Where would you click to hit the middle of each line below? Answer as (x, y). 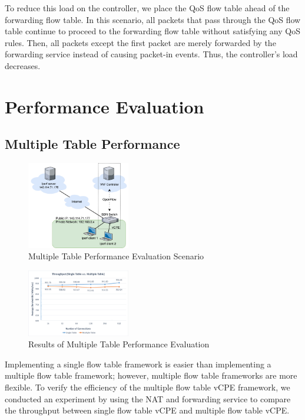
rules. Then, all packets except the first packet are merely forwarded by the (140, 42)
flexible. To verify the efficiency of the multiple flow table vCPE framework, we (147, 387)
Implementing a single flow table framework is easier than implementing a (138, 364)
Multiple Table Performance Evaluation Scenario (116, 256)
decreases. (23, 65)
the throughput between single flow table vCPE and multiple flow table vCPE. (147, 410)
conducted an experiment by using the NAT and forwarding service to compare (148, 398)
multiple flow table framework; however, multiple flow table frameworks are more (151, 375)
